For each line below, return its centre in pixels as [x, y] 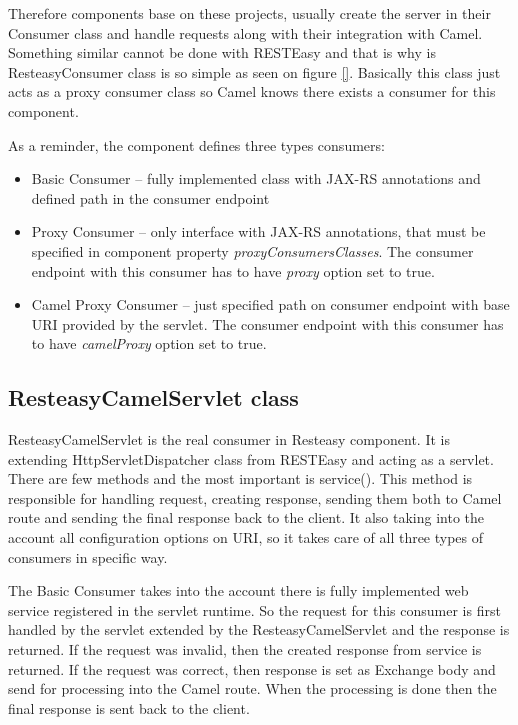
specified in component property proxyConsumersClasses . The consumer [252, 250]
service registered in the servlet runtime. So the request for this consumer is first [254, 609]
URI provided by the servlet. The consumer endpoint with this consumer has [267, 323]
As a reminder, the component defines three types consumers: [196, 144]
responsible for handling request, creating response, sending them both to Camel [255, 497]
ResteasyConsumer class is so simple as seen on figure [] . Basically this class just [254, 71]
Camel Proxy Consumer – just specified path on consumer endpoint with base [270, 304]
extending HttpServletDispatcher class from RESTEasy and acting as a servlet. [251, 458]
